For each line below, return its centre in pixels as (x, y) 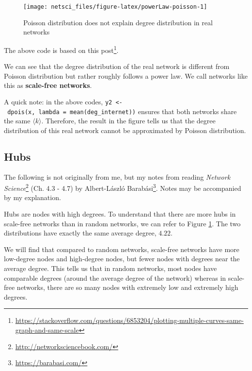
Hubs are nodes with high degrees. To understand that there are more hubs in (120, 214)
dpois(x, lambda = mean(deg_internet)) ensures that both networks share (122, 111)
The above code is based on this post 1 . (61, 49)
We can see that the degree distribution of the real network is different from (117, 66)
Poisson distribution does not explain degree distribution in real (118, 22)
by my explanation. (32, 197)
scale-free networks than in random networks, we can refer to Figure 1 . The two (122, 223)
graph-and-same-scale (47, 329)
